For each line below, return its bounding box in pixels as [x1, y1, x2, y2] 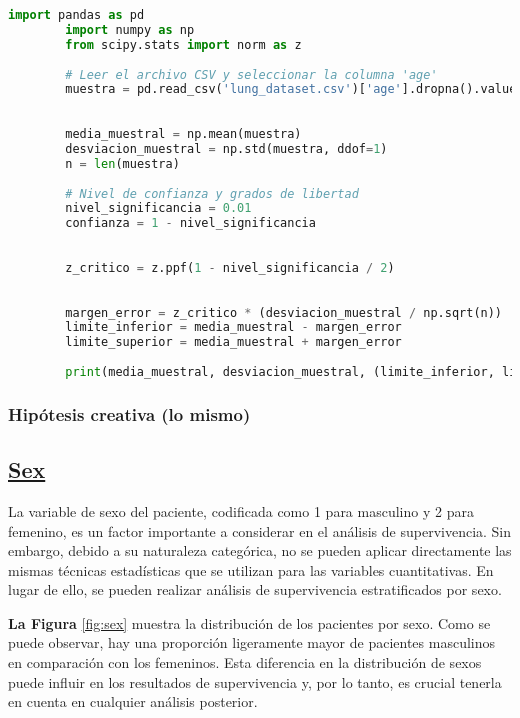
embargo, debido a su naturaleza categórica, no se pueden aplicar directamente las [8, 540, 512, 561]
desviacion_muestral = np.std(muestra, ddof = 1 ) [65, 141, 388, 156]
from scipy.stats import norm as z [65, 37, 302, 52]
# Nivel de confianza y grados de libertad [65, 186, 359, 201]
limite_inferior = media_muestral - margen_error [65, 320, 402, 335]
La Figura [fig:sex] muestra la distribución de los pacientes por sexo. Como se [8, 612, 491, 633]
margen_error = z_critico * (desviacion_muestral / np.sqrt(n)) [65, 305, 503, 320]
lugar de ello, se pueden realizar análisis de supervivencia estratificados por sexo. [8, 579, 502, 600]
